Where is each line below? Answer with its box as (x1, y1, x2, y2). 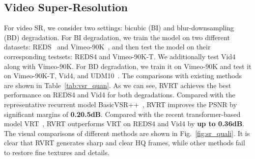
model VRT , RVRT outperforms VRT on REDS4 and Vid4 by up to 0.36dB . (4, 118, 245, 129)
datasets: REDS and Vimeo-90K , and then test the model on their (4, 42, 211, 52)
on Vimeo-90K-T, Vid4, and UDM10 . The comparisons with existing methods (4, 70, 242, 81)
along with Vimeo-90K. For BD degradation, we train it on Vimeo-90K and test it (4, 61, 252, 71)
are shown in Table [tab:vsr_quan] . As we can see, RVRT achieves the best (4, 80, 231, 90)
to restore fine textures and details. (4, 147, 110, 157)
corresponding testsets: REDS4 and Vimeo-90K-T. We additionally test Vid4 (4, 51, 236, 61)
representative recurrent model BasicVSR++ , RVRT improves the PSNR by (4, 99, 237, 109)
